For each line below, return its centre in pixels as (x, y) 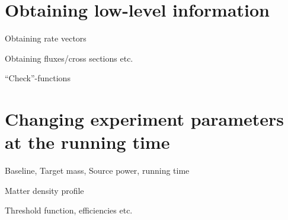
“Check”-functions (38, 78)
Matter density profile (44, 190)
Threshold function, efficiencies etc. (69, 210)
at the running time (87, 142)
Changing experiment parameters (145, 119)
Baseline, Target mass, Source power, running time (97, 170)
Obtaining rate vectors (46, 38)
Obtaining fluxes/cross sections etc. (69, 58)
